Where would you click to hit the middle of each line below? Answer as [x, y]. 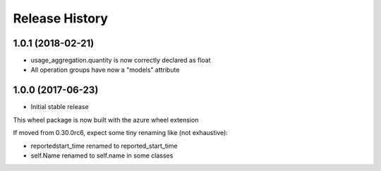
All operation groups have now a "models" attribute [105, 70]
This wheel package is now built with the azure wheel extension [106, 120]
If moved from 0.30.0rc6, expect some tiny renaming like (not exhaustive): [121, 133]
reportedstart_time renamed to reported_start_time [104, 146]
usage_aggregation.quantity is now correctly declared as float [121, 61]
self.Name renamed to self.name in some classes [102, 156]
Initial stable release [60, 107]
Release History [61, 18]
